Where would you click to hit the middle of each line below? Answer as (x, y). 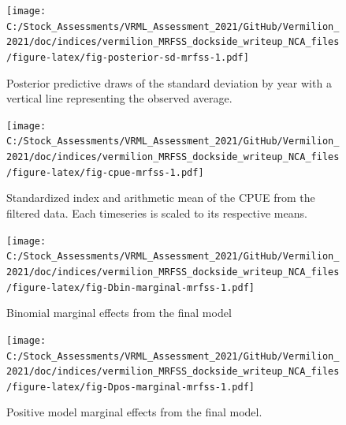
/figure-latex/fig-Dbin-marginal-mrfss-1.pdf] (130, 287)
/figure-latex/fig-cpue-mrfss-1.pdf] (105, 172)
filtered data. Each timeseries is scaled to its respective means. (157, 213)
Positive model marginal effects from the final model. (134, 412)
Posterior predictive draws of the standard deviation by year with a (169, 82)
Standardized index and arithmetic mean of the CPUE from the (161, 198)
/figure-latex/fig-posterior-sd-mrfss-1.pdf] (128, 57)
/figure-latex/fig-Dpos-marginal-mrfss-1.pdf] (130, 387)
